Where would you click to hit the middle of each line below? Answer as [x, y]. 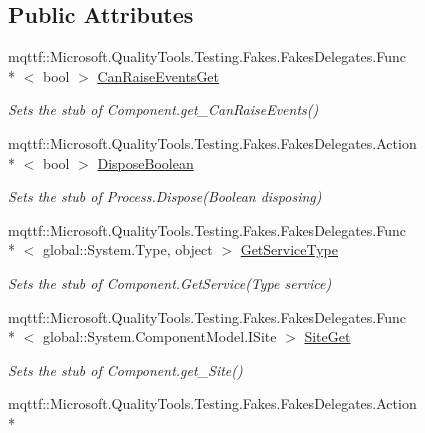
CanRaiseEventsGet [158, 75]
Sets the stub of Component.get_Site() [125, 369]
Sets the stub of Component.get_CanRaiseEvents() [163, 109]
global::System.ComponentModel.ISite [159, 336]
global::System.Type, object [127, 249]
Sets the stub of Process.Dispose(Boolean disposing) [165, 196]
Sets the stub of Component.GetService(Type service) [170, 282]
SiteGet [327, 336]
